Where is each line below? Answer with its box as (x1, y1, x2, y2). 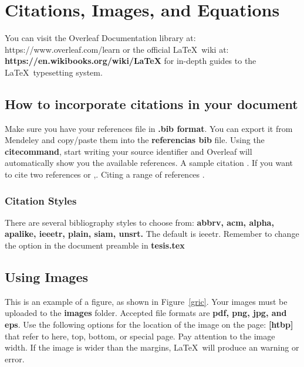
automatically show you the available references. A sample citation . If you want (5, 157, 293, 169)
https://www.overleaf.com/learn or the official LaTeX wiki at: (5, 43, 229, 55)
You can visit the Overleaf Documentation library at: (5, 32, 196, 44)
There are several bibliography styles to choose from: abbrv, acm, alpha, (5, 216, 274, 228)
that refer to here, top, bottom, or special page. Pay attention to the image (5, 329, 275, 342)
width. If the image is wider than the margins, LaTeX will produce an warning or (5, 341, 299, 354)
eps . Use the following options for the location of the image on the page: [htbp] (5, 318, 293, 331)
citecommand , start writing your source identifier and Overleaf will (5, 145, 252, 157)
